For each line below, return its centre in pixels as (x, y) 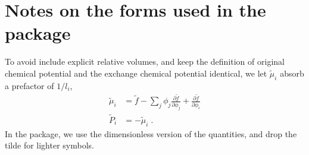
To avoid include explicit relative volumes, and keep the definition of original (145, 61)
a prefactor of (29, 85)
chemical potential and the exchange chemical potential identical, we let (136, 73)
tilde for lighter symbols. (49, 145)
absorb (292, 73)
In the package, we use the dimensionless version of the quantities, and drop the (151, 133)
